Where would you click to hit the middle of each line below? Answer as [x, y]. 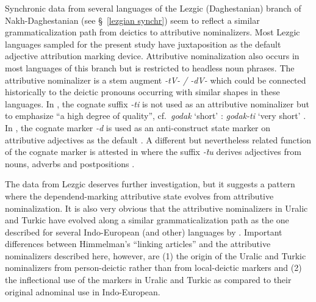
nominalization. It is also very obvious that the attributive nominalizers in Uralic [156, 208]
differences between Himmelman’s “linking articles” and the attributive [138, 244]
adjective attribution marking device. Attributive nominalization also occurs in [152, 56]
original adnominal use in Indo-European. [83, 291]
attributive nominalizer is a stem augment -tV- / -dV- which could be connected [156, 80]
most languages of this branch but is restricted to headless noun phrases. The [150, 67]
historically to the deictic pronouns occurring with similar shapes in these [142, 92]
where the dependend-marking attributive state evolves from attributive [139, 196]
